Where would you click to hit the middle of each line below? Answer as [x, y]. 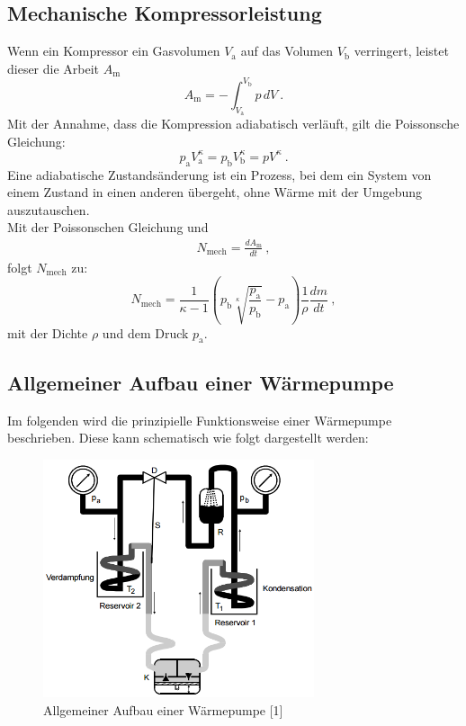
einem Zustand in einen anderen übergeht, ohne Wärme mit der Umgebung [215, 192]
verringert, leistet [401, 51]
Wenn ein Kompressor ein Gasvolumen [114, 51]
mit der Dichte [48, 332]
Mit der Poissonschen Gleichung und [108, 227]
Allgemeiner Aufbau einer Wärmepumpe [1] [163, 709]
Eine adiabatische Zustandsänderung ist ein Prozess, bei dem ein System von [220, 174]
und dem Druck [145, 332]
